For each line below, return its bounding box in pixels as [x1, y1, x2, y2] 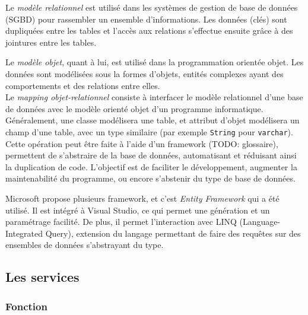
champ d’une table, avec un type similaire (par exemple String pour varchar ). [5, 125, 293, 138]
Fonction [5, 298, 47, 313]
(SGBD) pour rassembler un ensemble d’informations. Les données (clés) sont [5, 12, 287, 25]
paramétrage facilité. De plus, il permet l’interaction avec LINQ [5, 215, 237, 228]
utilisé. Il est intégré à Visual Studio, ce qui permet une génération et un [5, 203, 270, 216]
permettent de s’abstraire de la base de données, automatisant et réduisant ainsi [5, 149, 297, 161]
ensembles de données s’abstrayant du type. [5, 238, 164, 251]
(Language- [239, 215, 281, 228]
